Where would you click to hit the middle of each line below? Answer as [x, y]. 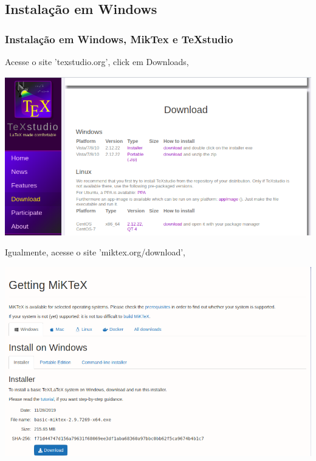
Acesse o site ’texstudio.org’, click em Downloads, [97, 61]
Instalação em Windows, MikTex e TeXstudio [119, 39]
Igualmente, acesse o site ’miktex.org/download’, [95, 252]
